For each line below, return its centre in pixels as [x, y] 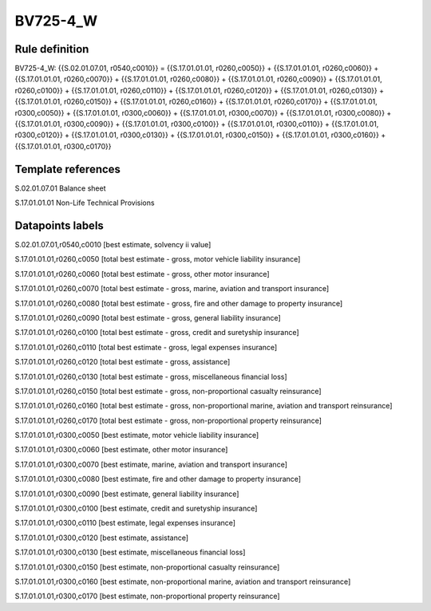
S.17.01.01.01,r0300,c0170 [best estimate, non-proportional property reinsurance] [147, 596]
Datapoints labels [59, 225]
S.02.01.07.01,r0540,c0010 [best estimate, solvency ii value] [113, 244]
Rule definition [52, 49]
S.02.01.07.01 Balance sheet [60, 188]
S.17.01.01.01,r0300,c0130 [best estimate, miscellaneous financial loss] [130, 552]
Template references [68, 169]
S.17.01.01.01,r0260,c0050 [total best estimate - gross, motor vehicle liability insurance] [158, 259]
